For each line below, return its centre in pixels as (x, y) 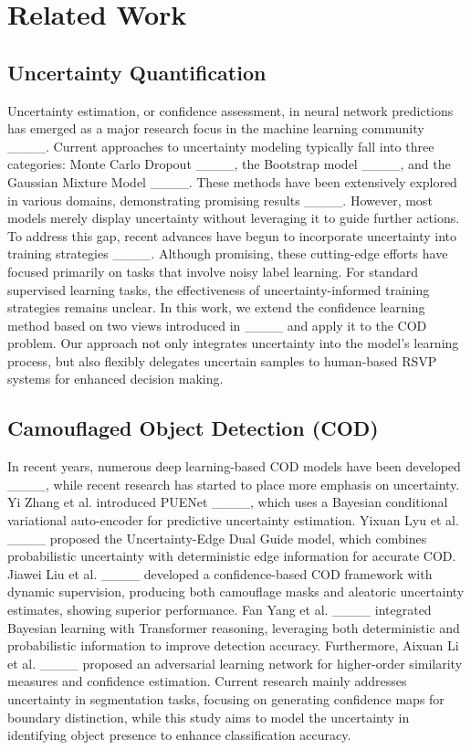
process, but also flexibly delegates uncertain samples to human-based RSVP (222, 360)
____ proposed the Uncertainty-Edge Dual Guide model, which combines (217, 538)
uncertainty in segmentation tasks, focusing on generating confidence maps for (226, 699)
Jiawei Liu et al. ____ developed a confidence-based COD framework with (220, 573)
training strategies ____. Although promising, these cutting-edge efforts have (228, 254)
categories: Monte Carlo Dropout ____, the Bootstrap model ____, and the (229, 164)
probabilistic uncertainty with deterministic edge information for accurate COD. (232, 556)
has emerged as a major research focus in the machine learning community (216, 128)
